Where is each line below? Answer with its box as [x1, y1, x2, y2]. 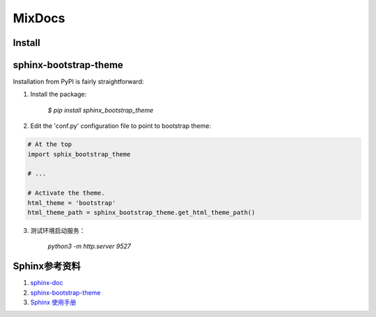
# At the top [27, 140, 72, 149]
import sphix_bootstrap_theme [27, 150, 131, 158]
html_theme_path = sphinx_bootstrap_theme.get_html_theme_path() [27, 209, 256, 216]
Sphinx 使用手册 [30, 298, 77, 307]
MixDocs [13, 10, 65, 26]
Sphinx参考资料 [13, 261, 81, 273]
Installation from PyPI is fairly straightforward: [13, 77, 144, 86]
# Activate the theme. [27, 189, 105, 197]
